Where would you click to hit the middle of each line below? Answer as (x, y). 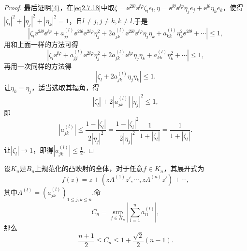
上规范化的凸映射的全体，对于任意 (89, 168)
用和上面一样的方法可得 (41, 44)
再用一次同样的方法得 (38, 66)
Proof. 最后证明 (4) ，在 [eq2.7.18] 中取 (59, 7)
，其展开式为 (184, 168)
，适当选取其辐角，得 (65, 87)
